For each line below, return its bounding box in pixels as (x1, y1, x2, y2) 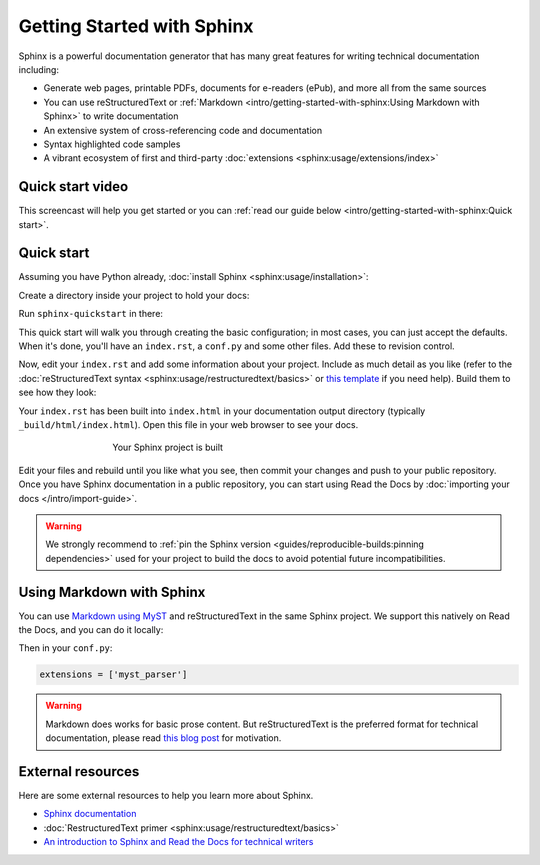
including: (18, 63, 60, 75)
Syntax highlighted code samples (43, 138, 181, 150)
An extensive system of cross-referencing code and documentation (43, 124, 323, 136)
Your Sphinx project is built (112, 441, 224, 454)
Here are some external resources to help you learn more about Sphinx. (18, 790, 314, 802)
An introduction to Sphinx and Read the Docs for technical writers (43, 836, 314, 848)
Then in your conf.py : (18, 642, 113, 654)
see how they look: (18, 386, 97, 399)
